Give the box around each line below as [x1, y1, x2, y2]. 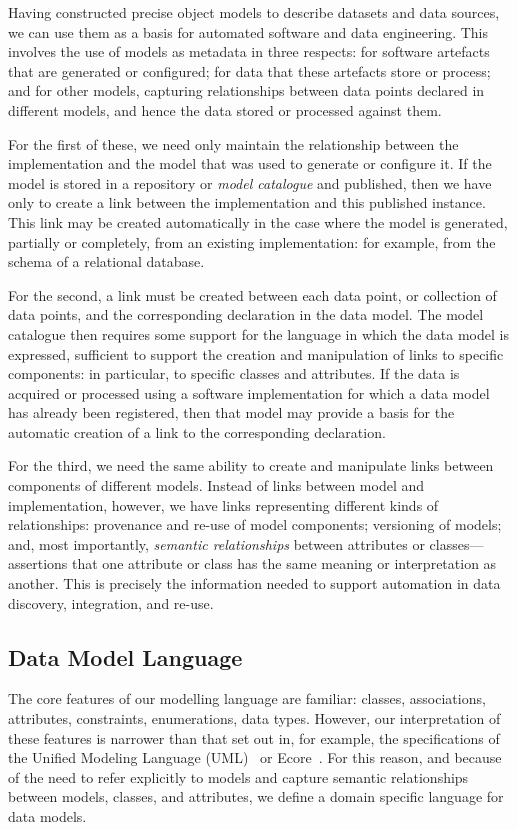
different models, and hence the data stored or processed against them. [8, 99, 442, 120]
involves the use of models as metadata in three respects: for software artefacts [8, 41, 490, 62]
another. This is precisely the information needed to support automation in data [8, 573, 501, 594]
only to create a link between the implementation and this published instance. [8, 192, 486, 213]
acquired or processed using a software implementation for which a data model [8, 382, 490, 403]
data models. [8, 805, 87, 826]
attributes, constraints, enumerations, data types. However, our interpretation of [8, 708, 501, 729]
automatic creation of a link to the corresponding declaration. [8, 421, 386, 442]
